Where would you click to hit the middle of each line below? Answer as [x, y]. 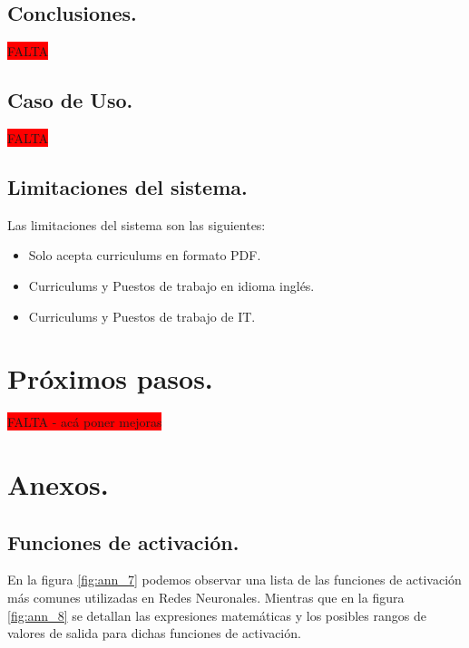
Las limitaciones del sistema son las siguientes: [137, 224]
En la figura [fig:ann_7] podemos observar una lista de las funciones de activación [234, 580]
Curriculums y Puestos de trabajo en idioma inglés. [171, 285]
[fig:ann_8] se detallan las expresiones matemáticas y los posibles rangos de [217, 615]
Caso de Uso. [70, 100]
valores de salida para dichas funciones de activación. [154, 633]
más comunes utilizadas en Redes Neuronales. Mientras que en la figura [206, 598]
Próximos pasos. [110, 378]
